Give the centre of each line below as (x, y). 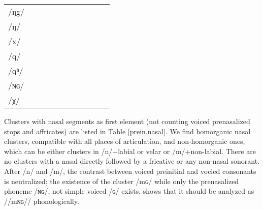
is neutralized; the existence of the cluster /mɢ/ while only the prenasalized (122, 181)
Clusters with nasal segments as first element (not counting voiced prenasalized (127, 121)
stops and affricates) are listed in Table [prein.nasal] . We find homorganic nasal (127, 131)
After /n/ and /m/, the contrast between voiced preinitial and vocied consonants (130, 171)
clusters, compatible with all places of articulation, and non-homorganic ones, (125, 141)
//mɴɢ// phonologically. (42, 201)
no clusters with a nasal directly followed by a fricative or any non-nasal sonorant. (132, 161)
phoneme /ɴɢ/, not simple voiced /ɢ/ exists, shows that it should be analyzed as (129, 191)
